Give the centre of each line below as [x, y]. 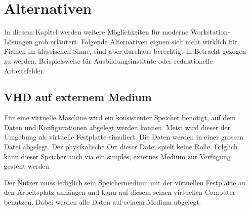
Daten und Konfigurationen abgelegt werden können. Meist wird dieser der [117, 127]
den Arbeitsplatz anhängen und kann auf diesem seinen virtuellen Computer [120, 192]
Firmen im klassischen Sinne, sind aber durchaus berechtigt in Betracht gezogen [125, 51]
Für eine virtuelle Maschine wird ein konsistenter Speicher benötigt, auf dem [120, 118]
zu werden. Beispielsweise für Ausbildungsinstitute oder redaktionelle [108, 60]
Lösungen [18, 41]
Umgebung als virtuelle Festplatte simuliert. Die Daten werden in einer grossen [124, 137]
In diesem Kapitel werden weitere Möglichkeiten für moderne [96, 32]
